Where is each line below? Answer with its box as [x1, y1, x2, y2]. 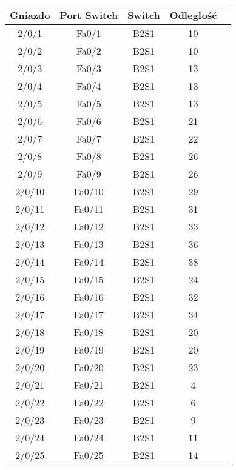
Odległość [169, 8, 217, 22]
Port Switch [59, 8, 118, 22]
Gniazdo [10, 8, 50, 22]
